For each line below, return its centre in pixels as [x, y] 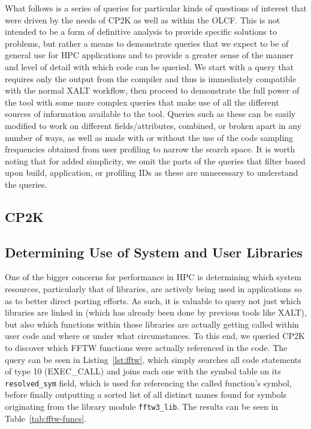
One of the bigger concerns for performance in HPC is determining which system [153, 277]
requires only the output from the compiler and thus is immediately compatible [151, 78]
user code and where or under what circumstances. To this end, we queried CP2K [155, 336]
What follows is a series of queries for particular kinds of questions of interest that [156, 8]
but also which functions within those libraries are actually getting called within [152, 324]
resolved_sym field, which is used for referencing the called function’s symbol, [148, 382]
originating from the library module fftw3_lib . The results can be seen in [142, 406]
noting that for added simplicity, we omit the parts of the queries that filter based [155, 160]
